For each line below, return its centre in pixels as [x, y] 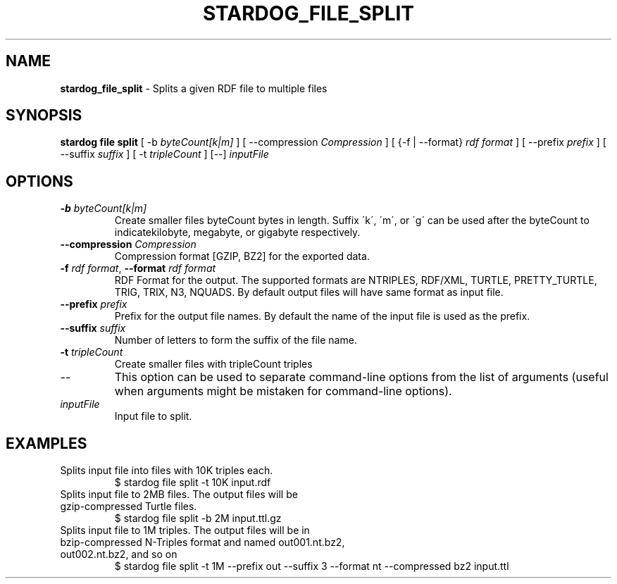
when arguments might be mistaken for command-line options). [283, 391]
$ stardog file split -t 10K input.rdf [193, 483]
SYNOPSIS [44, 116]
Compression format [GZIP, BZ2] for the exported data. [242, 256]
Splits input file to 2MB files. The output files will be [179, 495]
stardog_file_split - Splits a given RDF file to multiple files [194, 88]
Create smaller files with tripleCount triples [213, 364]
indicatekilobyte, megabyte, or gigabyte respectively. [237, 232]
